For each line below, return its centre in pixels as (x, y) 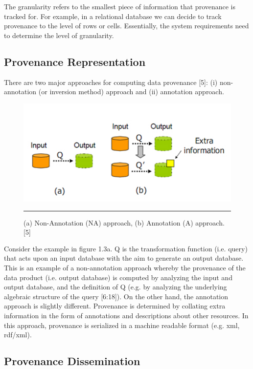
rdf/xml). (18, 335)
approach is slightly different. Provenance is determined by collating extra (115, 306)
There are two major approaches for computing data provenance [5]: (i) (111, 82)
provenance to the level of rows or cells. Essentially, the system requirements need (126, 26)
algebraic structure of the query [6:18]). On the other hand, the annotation (116, 296)
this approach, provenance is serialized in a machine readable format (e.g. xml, (122, 325)
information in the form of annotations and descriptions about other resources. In (126, 316)
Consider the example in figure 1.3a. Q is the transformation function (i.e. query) (126, 248)
